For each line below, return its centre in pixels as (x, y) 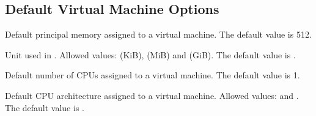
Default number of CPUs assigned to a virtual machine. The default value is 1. (152, 75)
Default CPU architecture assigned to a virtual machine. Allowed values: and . (152, 95)
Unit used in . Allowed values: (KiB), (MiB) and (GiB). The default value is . (150, 54)
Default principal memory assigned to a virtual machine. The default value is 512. (158, 34)
